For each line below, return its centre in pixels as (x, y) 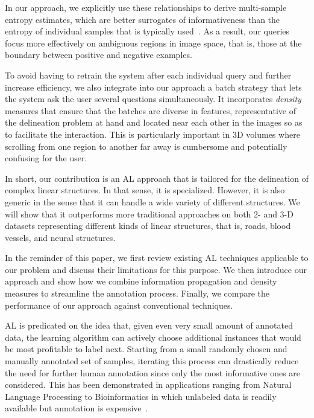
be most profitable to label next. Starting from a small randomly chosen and (146, 349)
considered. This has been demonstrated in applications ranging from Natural (148, 384)
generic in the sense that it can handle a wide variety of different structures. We (152, 201)
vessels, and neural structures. (60, 237)
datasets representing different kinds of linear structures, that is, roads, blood (148, 226)
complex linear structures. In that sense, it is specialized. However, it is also (145, 190)
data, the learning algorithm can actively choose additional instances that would (153, 337)
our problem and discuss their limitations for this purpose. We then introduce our (156, 269)
